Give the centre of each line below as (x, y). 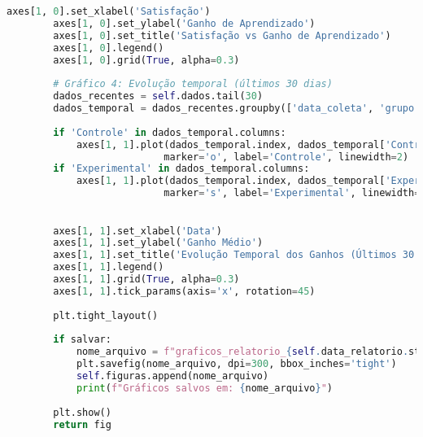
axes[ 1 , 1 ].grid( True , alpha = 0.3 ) (146, 280)
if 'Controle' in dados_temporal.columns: (170, 132)
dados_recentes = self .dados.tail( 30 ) (158, 96)
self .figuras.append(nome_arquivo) (172, 376)
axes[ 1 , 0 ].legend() (109, 48)
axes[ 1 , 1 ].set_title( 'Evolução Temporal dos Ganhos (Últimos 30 (234, 255)
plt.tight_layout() (106, 315)
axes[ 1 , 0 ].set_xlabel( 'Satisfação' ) (109, 11)
